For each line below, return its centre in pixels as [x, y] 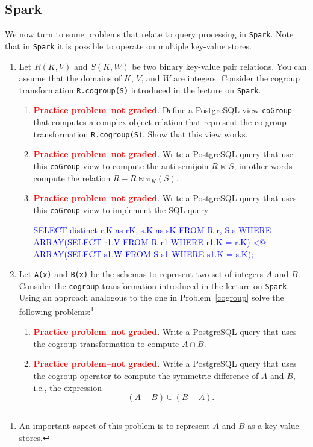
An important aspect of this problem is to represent [114, 426]
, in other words [263, 165]
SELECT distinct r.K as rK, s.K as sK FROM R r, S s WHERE [152, 230]
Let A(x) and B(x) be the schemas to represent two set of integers [141, 274]
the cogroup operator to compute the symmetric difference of [146, 376]
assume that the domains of [70, 78]
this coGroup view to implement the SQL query [121, 209]
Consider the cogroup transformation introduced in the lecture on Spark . [154, 285]
